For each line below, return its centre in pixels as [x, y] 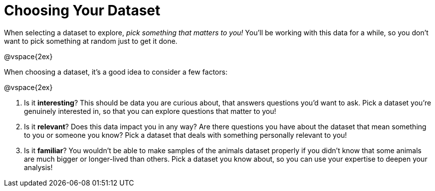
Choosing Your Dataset [82, 10]
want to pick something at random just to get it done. [91, 41]
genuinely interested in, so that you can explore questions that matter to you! [150, 111]
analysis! [38, 167]
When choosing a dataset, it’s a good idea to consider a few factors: [116, 72]
